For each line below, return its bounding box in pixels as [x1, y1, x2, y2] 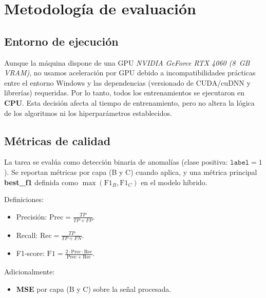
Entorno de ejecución [4, 33, 119, 49]
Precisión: [16, 211, 47, 222]
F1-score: [16, 248, 45, 259]
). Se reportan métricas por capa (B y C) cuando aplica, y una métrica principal [4, 166, 257, 177]
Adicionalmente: [4, 266, 55, 277]
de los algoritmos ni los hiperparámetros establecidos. [4, 107, 172, 118]
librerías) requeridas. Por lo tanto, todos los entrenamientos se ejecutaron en [4, 87, 244, 98]
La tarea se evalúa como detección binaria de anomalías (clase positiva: [4, 156, 228, 167]
